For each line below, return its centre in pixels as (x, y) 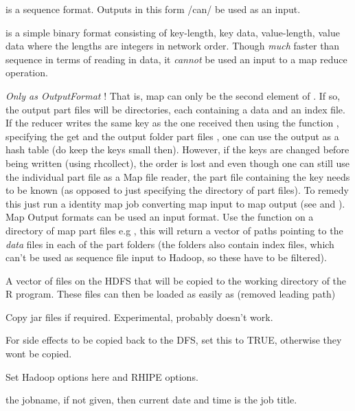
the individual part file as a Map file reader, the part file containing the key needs (178, 176)
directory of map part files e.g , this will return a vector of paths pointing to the (174, 230)
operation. (27, 73)
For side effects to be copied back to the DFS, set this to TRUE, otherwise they (174, 340)
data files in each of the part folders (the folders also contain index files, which (170, 244)
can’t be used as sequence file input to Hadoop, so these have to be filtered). (166, 257)
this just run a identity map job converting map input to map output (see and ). (175, 203)
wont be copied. (39, 354)
